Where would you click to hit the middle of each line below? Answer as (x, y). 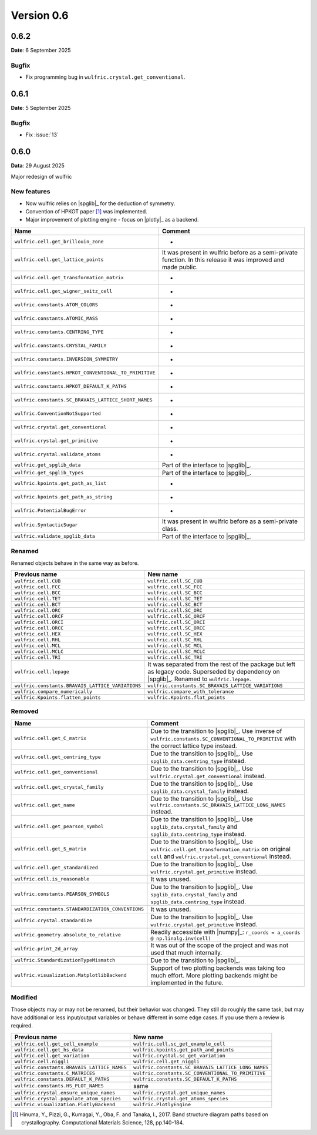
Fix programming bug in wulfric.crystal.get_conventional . (105, 77)
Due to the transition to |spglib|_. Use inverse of (216, 731)
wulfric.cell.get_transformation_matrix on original (220, 849)
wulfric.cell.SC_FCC (175, 587)
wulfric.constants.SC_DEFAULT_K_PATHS (185, 1079)
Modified (24, 997)
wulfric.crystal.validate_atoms (58, 455)
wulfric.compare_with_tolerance (191, 692)
